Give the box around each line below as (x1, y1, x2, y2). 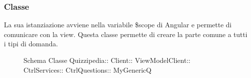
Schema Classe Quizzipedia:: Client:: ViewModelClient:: (23, 55, 191, 65)
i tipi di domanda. (4, 39, 58, 49)
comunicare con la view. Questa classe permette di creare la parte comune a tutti (4, 29, 248, 39)
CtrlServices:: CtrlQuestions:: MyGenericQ (23, 64, 152, 75)
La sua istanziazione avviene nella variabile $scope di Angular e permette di (4, 19, 232, 30)
